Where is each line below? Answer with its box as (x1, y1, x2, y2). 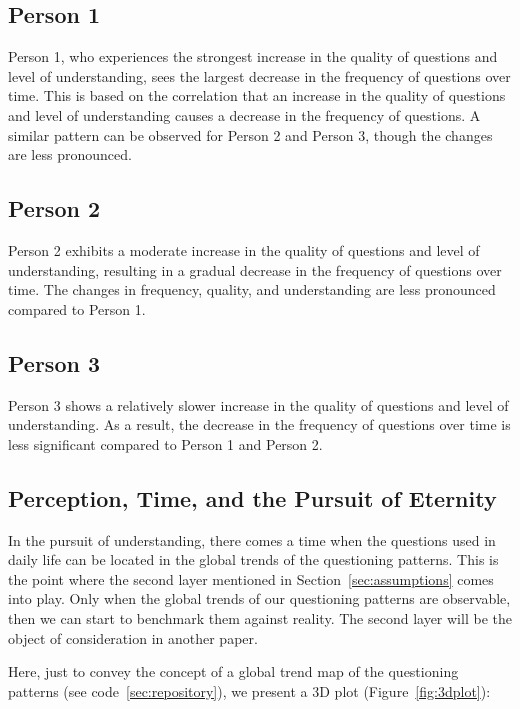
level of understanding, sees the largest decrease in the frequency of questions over (8, 65, 511, 86)
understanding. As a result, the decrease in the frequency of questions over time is (8, 414, 511, 435)
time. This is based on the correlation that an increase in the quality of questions (8, 85, 506, 106)
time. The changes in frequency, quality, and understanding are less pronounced (8, 279, 496, 300)
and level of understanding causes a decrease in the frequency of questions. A (8, 104, 481, 125)
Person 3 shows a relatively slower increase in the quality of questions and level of (8, 394, 509, 415)
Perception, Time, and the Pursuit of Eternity (8, 482, 497, 513)
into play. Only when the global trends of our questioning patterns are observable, (8, 588, 511, 609)
